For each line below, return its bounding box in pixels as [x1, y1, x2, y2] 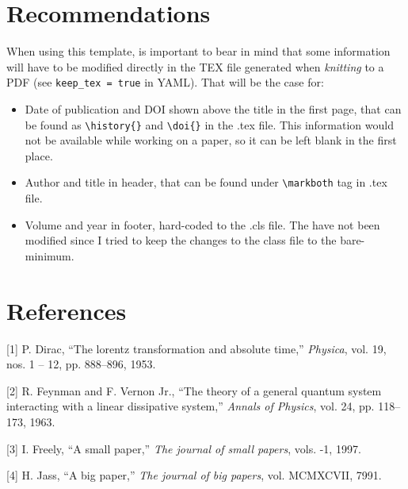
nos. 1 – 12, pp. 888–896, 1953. [6, 356, 156, 372]
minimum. [25, 247, 74, 264]
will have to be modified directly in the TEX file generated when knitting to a [6, 58, 384, 75]
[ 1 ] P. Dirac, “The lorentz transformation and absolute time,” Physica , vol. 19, [6, 340, 387, 356]
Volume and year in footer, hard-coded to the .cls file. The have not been [25, 216, 380, 233]
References [6, 294, 127, 326]
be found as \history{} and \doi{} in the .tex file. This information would [25, 116, 394, 133]
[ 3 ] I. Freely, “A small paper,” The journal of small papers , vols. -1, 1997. [6, 440, 361, 456]
